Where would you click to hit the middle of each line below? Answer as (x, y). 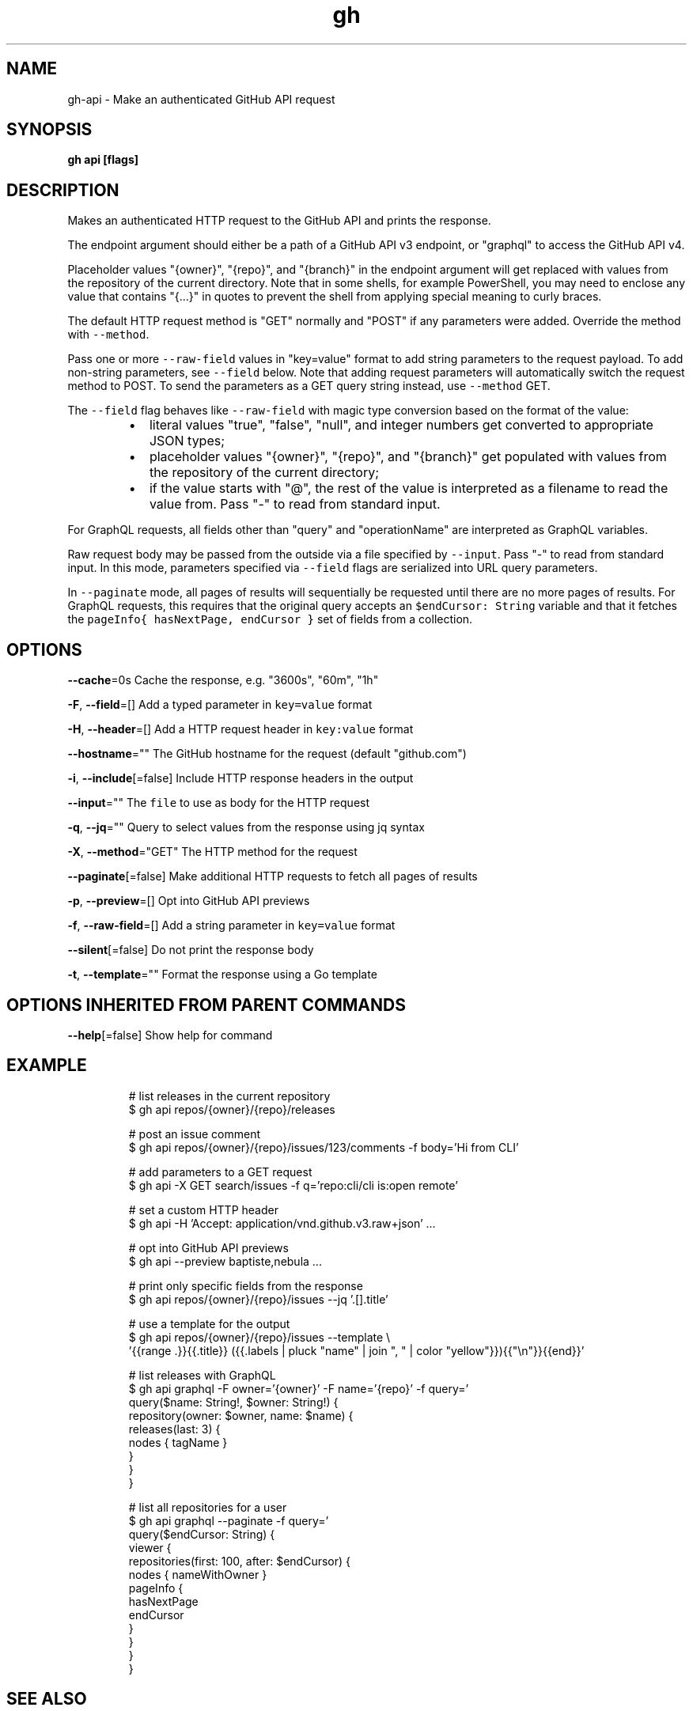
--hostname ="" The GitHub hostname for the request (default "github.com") (267, 754)
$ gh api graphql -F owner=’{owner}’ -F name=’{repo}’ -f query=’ (299, 1388)
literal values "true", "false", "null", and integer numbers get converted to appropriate (401, 425)
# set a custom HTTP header (203, 1209)
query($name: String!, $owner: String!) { (233, 1402)
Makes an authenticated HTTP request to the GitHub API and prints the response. (279, 221)
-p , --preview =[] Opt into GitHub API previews (189, 901)
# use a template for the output (209, 1323)
